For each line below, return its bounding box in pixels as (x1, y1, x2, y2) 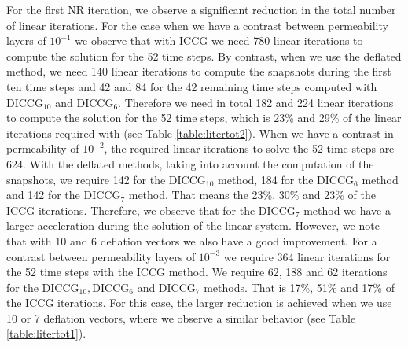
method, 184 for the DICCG (218, 171, 355, 187)
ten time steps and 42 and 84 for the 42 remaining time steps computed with (6, 78, 377, 94)
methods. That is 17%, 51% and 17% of (204, 279, 395, 295)
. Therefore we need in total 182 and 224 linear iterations (118, 94, 394, 110)
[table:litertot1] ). (6, 325, 86, 341)
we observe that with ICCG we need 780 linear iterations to (75, 32, 363, 49)
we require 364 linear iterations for (223, 248, 391, 264)
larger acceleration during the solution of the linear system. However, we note (6, 217, 380, 234)
